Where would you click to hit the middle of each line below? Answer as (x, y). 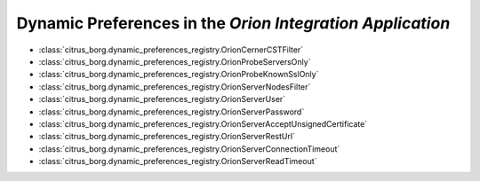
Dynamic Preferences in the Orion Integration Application (233, 23)
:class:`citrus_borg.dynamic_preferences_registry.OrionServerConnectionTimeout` (189, 149)
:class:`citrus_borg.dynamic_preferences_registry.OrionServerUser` (162, 99)
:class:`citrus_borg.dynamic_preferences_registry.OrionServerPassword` (172, 112)
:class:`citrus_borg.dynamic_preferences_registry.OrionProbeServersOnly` (175, 61)
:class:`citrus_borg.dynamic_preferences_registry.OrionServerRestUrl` (167, 137)
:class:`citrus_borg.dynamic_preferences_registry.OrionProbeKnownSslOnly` (179, 75)
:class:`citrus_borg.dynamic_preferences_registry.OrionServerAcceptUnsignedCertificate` (203, 123)
